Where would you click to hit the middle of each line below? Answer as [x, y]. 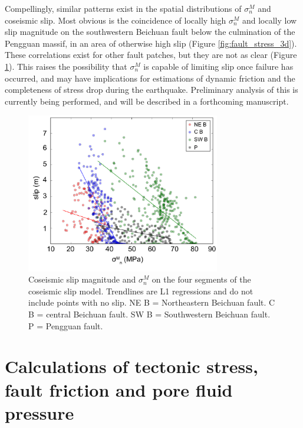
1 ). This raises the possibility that [66, 66]
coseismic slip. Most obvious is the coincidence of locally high [116, 20]
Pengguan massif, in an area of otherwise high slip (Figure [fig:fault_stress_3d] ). [151, 43]
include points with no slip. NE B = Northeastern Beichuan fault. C [152, 302]
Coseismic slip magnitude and [82, 279]
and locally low [269, 20]
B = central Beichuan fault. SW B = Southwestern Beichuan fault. [149, 314]
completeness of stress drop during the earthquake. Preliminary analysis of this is [151, 90]
